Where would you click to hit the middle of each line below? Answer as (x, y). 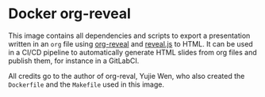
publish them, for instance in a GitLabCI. (74, 61)
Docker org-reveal (69, 14)
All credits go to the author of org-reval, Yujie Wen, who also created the (127, 76)
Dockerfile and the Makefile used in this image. (86, 84)
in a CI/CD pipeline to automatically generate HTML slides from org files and (133, 52)
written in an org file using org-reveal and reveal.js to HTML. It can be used (131, 43)
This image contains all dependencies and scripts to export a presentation (129, 35)
